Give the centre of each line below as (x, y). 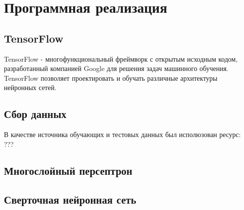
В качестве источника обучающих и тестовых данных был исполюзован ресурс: (122, 134)
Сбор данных (35, 114)
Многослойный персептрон (68, 170)
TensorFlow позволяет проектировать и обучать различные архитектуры (111, 78)
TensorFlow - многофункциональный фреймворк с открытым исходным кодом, (121, 58)
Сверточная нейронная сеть (70, 199)
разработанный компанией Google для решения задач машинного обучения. (116, 68)
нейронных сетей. (30, 87)
